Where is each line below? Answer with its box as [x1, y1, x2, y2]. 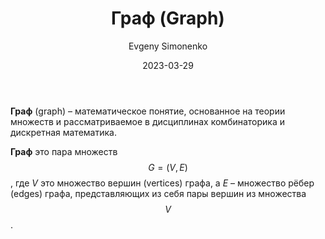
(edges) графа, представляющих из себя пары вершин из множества [10, 187, 307, 199]
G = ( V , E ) [148, 161, 188, 173]
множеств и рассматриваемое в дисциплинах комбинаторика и [10, 115, 286, 127]
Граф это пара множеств [10, 145, 118, 157]
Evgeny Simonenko [128, 40, 208, 52]
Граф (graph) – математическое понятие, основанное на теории [10, 105, 286, 117]
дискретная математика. [10, 126, 117, 138]
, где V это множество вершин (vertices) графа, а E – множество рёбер [10, 177, 315, 189]
